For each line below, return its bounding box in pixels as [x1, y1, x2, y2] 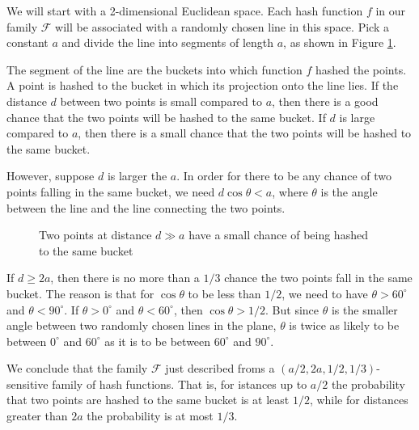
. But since [265, 301, 320, 318]
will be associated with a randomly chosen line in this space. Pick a [55, 18, 389, 35]
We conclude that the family [6, 360, 148, 377]
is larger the [107, 167, 167, 184]
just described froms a [165, 360, 275, 377]
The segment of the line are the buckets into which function [6, 61, 303, 78]
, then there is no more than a [50, 269, 200, 286]
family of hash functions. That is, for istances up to [52, 375, 307, 392]
